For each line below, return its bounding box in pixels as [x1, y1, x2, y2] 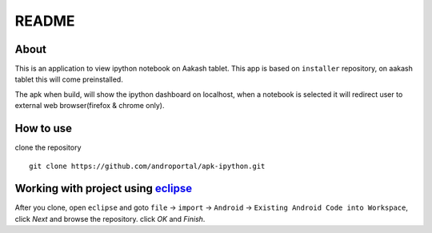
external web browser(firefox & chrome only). [14, 101, 165, 110]
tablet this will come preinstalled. [14, 74, 123, 84]
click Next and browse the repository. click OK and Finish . [14, 214, 206, 223]
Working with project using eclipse [14, 182, 193, 195]
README [14, 12, 75, 30]
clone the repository [14, 143, 82, 152]
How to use [14, 122, 72, 135]
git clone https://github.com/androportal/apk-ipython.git [29, 161, 266, 171]
